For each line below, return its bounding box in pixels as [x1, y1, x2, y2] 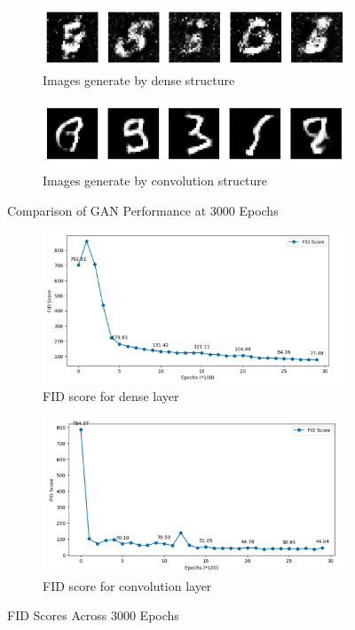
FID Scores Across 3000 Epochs [7, 606, 179, 625]
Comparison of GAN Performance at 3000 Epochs [7, 201, 279, 219]
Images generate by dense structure [43, 70, 235, 89]
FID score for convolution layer [43, 576, 212, 595]
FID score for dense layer [43, 386, 179, 405]
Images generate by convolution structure [43, 171, 268, 190]
